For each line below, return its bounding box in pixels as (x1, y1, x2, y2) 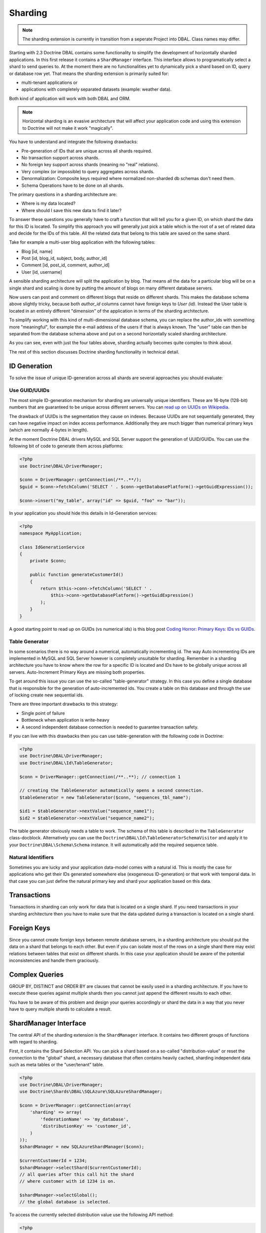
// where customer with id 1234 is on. (19, 1179, 116, 1184)
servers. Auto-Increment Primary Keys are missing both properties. (9, 669, 145, 675)
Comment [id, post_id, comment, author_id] (21, 262, 110, 268)
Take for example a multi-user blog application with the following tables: (9, 239, 156, 245)
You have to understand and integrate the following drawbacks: (9, 139, 138, 145)
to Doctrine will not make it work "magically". (22, 125, 113, 131)
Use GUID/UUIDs (9, 387, 50, 394)
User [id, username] (21, 269, 63, 275)
